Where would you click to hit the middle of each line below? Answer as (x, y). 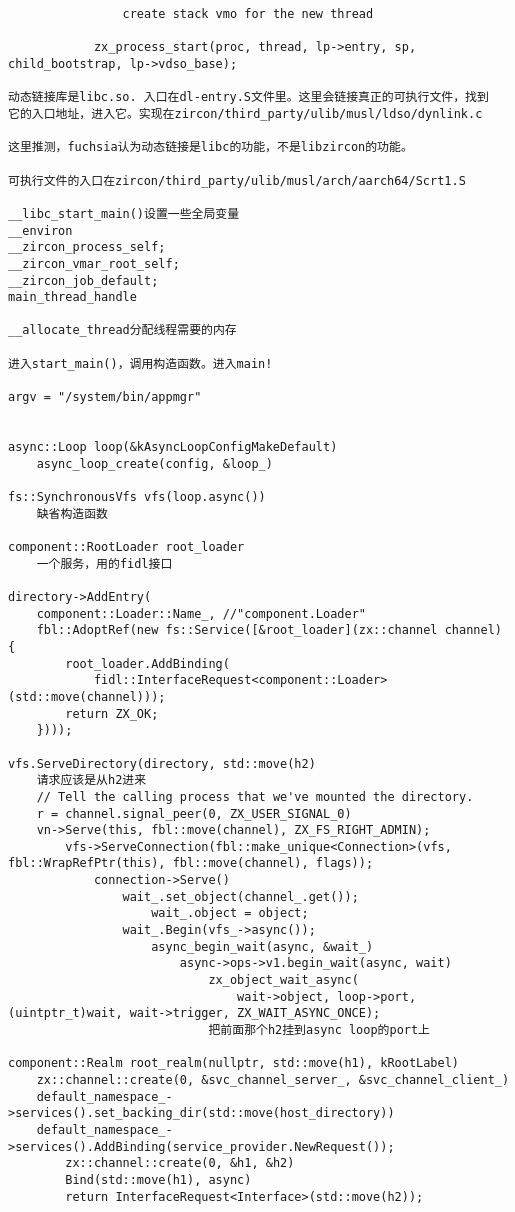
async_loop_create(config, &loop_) (154, 463)
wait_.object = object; (230, 913)
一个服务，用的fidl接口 (104, 563)
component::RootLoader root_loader (126, 547)
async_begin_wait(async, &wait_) (262, 946)
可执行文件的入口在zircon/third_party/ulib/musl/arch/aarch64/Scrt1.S (237, 180)
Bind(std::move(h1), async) (158, 1179)
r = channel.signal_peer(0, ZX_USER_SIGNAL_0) (194, 813)
